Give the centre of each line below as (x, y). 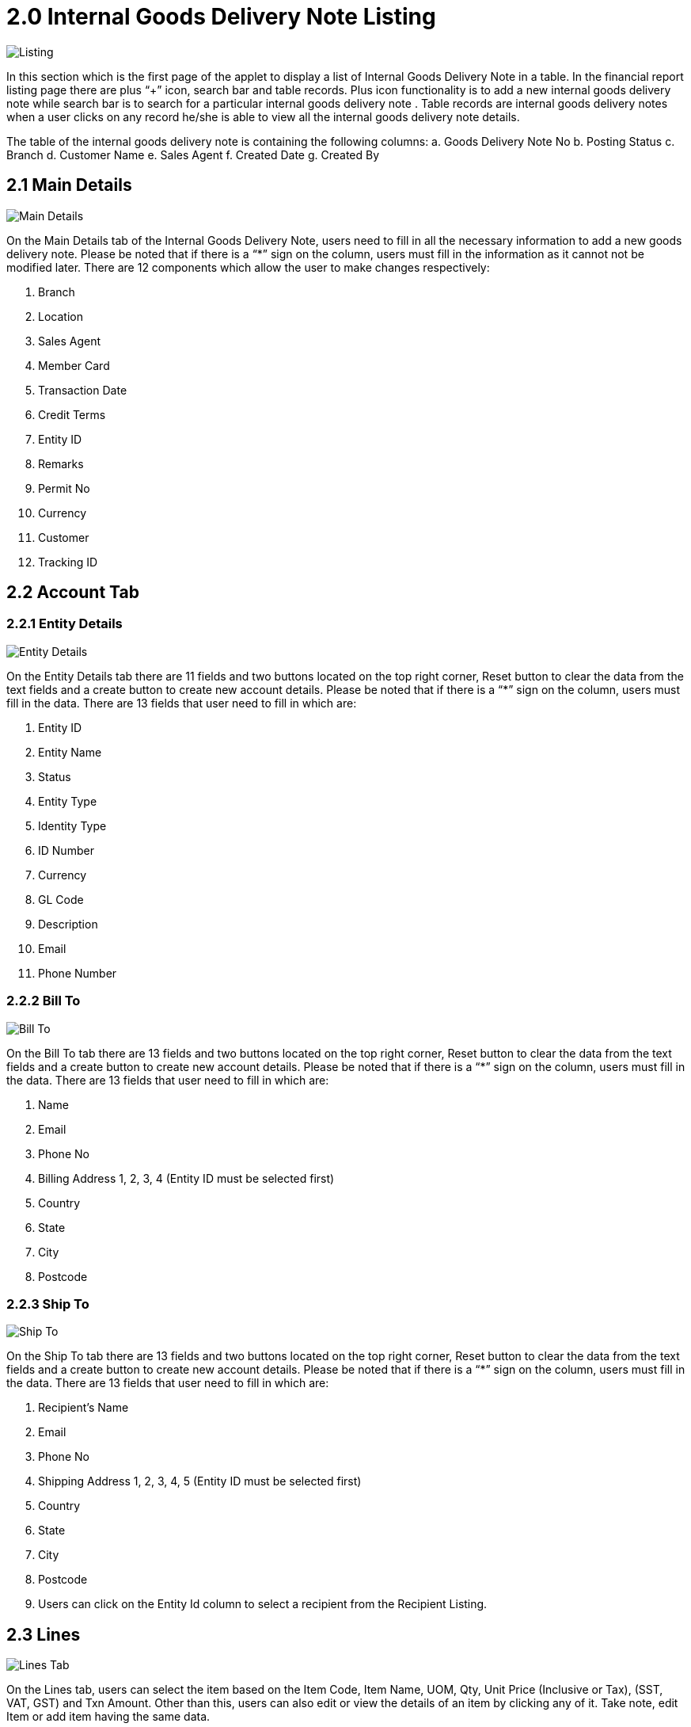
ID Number (66, 850)
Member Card (74, 365)
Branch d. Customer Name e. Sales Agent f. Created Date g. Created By (193, 154)
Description (68, 924)
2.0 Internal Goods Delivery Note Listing (221, 17)
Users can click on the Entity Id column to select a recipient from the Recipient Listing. (263, 1604)
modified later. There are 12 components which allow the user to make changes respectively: (248, 267)
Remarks (61, 463)
